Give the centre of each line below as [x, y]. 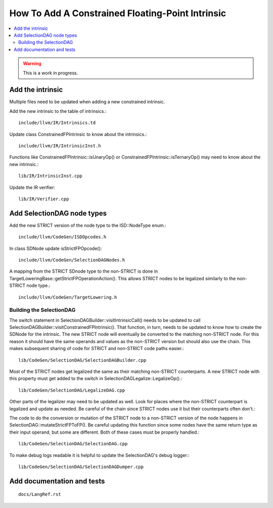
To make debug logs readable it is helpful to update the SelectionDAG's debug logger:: [99, 455]
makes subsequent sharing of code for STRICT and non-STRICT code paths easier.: [97, 349]
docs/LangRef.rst [40, 494]
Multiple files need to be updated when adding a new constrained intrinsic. [87, 102]
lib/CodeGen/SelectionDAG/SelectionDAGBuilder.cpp [82, 360]
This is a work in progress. [51, 73]
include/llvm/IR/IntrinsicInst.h [60, 146]
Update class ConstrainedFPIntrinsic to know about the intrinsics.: [78, 134]
